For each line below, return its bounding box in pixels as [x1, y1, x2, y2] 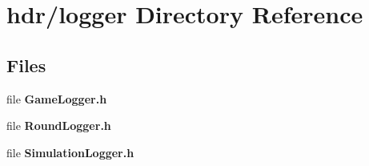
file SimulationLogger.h [6, 144, 134, 160]
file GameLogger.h [6, 90, 107, 107]
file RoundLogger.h [6, 117, 111, 134]
